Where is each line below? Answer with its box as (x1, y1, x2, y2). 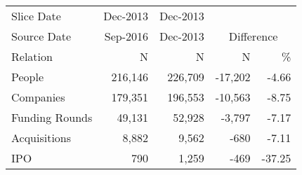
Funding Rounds (11, 109, 93, 125)
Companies (11, 89, 65, 105)
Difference (228, 28, 278, 44)
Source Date (11, 28, 72, 44)
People (11, 69, 44, 85)
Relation (11, 48, 53, 64)
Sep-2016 (104, 28, 149, 44)
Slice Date (11, 8, 61, 24)
